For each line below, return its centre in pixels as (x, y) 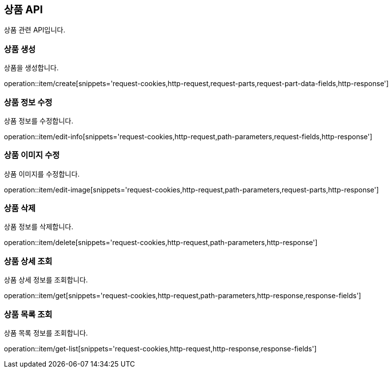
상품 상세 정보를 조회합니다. (46, 280)
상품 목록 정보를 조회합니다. (46, 333)
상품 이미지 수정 (32, 155)
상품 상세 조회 (28, 261)
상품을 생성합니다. (32, 68)
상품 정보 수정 (28, 102)
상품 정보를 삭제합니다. (39, 227)
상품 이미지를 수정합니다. (42, 174)
